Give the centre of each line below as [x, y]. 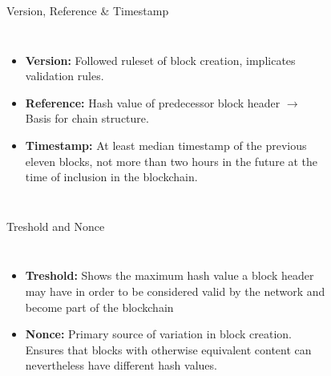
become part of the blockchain [99, 307]
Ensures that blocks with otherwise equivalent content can [168, 349]
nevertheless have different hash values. [121, 365]
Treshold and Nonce [56, 226]
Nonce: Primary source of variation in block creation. [159, 334]
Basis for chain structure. [87, 118]
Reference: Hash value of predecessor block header [153, 102]
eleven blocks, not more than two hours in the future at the [172, 161]
